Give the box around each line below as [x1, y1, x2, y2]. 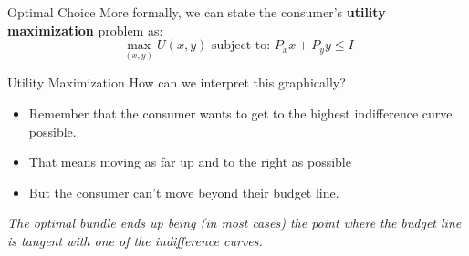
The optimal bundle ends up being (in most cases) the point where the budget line [7, 213, 462, 232]
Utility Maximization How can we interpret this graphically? [7, 73, 346, 92]
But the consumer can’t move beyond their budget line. [28, 182, 339, 201]
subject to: [211, 39, 271, 53]
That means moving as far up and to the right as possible [28, 152, 351, 171]
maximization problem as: [7, 20, 163, 39]
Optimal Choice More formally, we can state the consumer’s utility [7, 3, 386, 21]
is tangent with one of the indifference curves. [7, 230, 263, 250]
